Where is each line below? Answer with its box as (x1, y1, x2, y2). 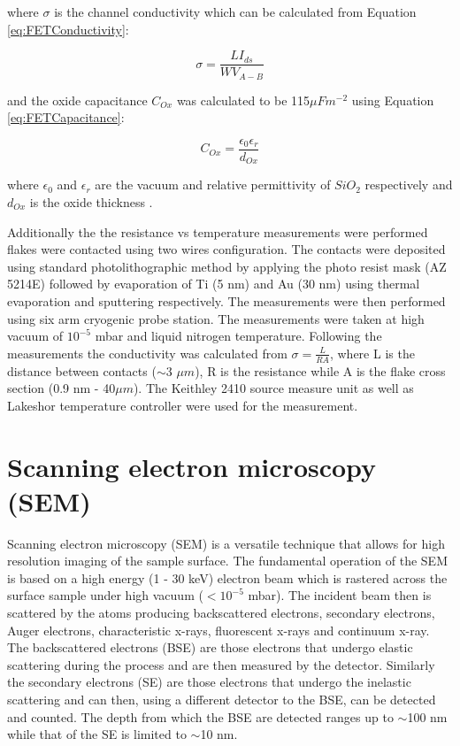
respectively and (364, 175, 453, 194)
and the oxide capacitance (7, 90, 148, 109)
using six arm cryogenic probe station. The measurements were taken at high (7, 309, 425, 327)
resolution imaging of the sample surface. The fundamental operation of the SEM (7, 551, 448, 570)
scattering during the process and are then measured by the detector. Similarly (7, 655, 435, 673)
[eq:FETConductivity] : (7, 19, 129, 38)
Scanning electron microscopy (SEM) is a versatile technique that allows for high (7, 534, 445, 552)
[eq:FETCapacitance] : (7, 108, 125, 127)
